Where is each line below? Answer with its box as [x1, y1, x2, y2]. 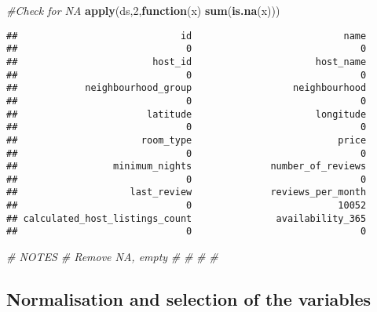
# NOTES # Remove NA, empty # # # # [6, 249, 218, 265]
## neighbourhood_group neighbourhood [6, 82, 367, 94]
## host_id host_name [6, 56, 367, 67]
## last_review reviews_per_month [6, 187, 367, 198]
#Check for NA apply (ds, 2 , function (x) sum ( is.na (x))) [6, 2, 280, 18]
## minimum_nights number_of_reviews [6, 161, 367, 172]
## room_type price [6, 134, 367, 146]
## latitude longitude [6, 108, 367, 120]
